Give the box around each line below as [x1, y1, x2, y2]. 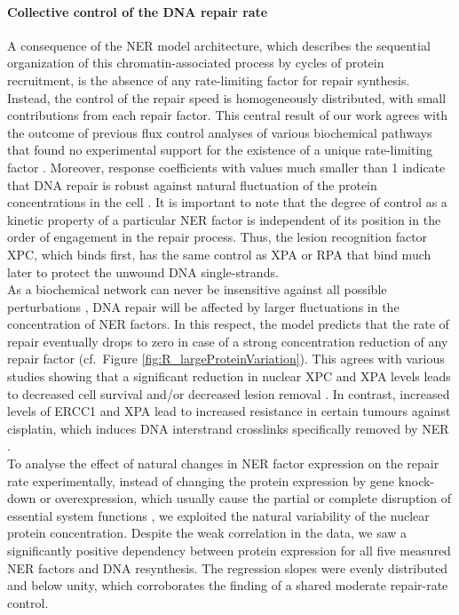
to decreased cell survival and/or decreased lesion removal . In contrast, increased [7, 384, 450, 403]
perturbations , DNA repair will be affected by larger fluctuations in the [7, 297, 400, 315]
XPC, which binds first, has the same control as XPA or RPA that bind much [7, 244, 431, 263]
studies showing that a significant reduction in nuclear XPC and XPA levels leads [7, 367, 451, 386]
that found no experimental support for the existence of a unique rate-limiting [7, 140, 433, 159]
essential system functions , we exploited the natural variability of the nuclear [7, 506, 430, 524]
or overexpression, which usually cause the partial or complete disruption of [39, 489, 451, 507]
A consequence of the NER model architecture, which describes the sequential [7, 36, 431, 54]
